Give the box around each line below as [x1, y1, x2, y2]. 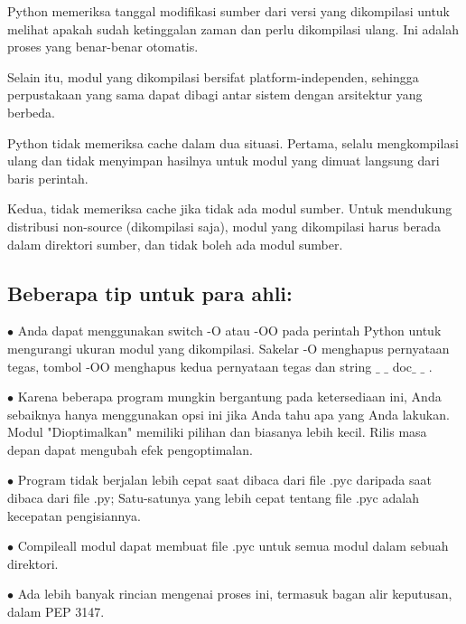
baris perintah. [7, 168, 89, 187]
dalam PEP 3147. [7, 602, 105, 621]
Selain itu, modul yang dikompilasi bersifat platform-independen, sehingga [7, 67, 419, 86]
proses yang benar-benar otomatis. [7, 37, 199, 56]
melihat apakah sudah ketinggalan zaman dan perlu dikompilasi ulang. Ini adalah [7, 19, 459, 38]
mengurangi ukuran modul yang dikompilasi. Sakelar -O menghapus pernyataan [7, 338, 450, 357]
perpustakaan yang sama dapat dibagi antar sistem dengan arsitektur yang [7, 85, 423, 104]
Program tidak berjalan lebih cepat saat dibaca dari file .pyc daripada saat [17, 470, 432, 489]
